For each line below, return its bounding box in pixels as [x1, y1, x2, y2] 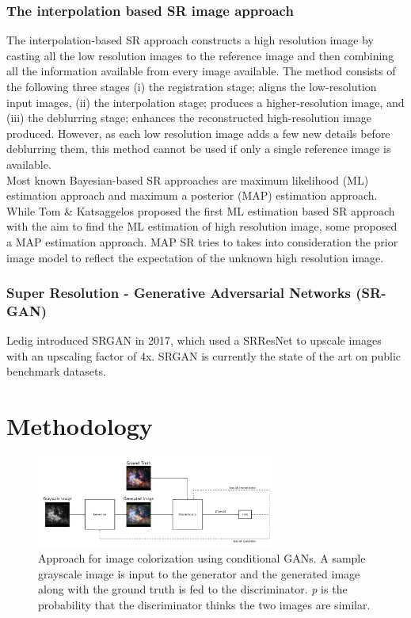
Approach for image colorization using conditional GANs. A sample [38, 550, 366, 566]
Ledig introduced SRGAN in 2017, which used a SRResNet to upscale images [6, 332, 382, 349]
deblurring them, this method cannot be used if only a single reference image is [6, 140, 391, 157]
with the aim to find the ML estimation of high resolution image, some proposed [6, 218, 398, 235]
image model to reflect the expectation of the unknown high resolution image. [6, 249, 384, 265]
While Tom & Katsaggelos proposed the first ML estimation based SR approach [6, 202, 395, 219]
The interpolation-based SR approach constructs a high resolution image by [6, 32, 374, 48]
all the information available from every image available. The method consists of [6, 63, 396, 79]
